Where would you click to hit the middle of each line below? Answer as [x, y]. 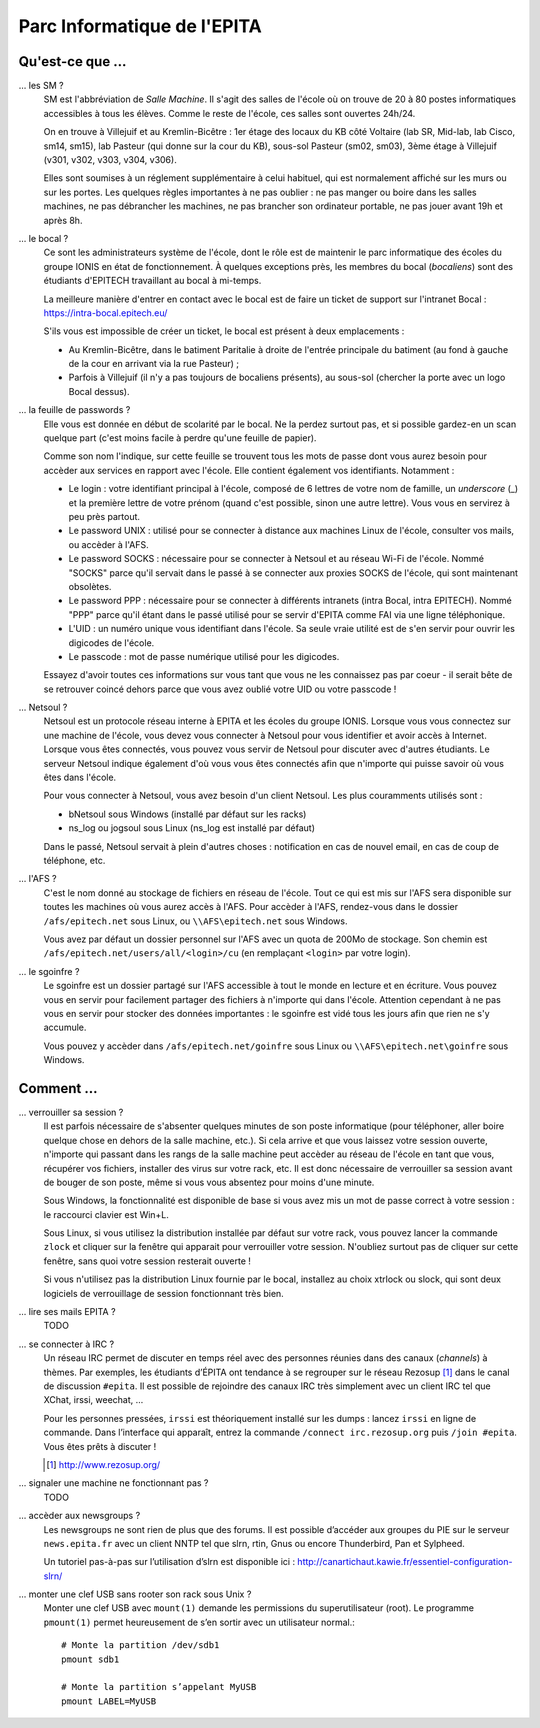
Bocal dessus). [99, 391]
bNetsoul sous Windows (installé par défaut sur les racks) [187, 814]
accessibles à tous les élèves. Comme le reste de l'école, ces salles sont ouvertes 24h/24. [229, 113]
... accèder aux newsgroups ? [79, 1516]
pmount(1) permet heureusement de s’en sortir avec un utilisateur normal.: [199, 1622]
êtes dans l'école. [80, 777]
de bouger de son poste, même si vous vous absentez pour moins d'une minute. [209, 1182]
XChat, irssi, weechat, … [93, 1400]
